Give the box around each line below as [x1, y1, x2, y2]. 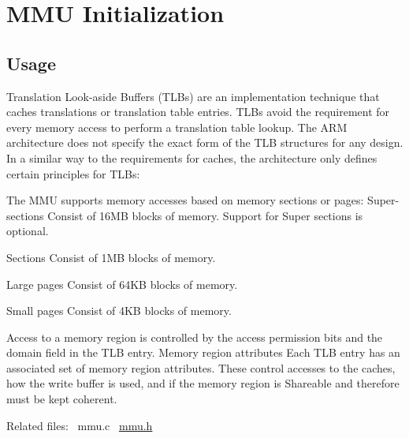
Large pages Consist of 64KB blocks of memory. [6, 275, 238, 292]
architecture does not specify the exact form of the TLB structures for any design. [6, 134, 403, 151]
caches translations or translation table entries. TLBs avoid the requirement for [6, 103, 390, 120]
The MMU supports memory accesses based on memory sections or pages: [6, 192, 364, 208]
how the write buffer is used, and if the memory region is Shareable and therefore [6, 375, 400, 391]
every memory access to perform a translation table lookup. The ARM [6, 118, 348, 135]
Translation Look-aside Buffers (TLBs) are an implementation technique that [6, 88, 380, 104]
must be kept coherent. [6, 391, 117, 407]
